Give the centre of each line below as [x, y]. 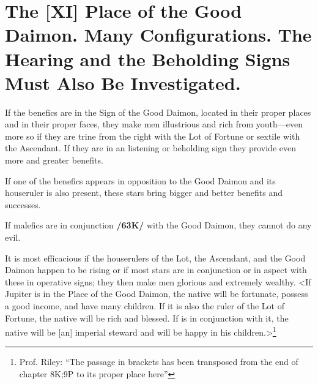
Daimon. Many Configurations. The [158, 35]
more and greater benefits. [54, 160]
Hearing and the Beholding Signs [148, 58]
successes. [23, 204]
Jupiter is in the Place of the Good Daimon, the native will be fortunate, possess [157, 294]
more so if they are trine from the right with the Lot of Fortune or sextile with [153, 136]
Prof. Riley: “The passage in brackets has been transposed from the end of [159, 362]
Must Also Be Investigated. [123, 82]
